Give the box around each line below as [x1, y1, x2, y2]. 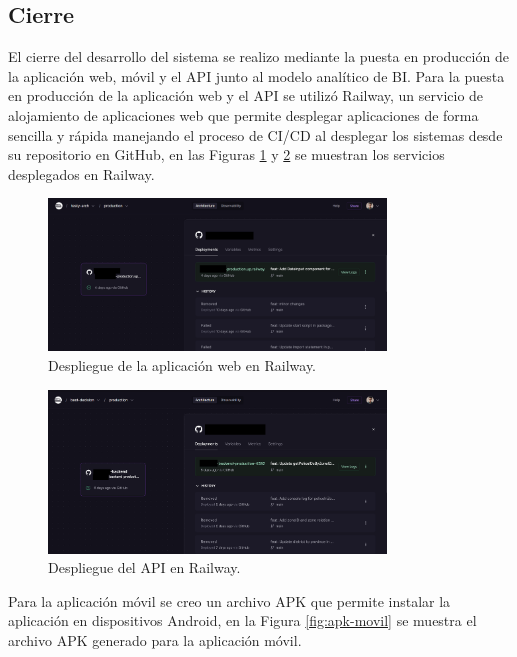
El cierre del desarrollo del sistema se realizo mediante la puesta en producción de [8, 46, 509, 67]
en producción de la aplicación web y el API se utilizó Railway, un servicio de [8, 85, 484, 106]
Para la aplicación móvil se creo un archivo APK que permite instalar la [8, 590, 451, 611]
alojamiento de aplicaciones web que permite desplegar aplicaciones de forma [8, 104, 479, 125]
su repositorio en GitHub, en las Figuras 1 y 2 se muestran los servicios [8, 144, 445, 165]
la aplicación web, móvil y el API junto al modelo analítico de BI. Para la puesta [8, 65, 505, 86]
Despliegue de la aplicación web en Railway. [48, 354, 317, 375]
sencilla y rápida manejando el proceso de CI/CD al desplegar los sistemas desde [8, 124, 503, 145]
